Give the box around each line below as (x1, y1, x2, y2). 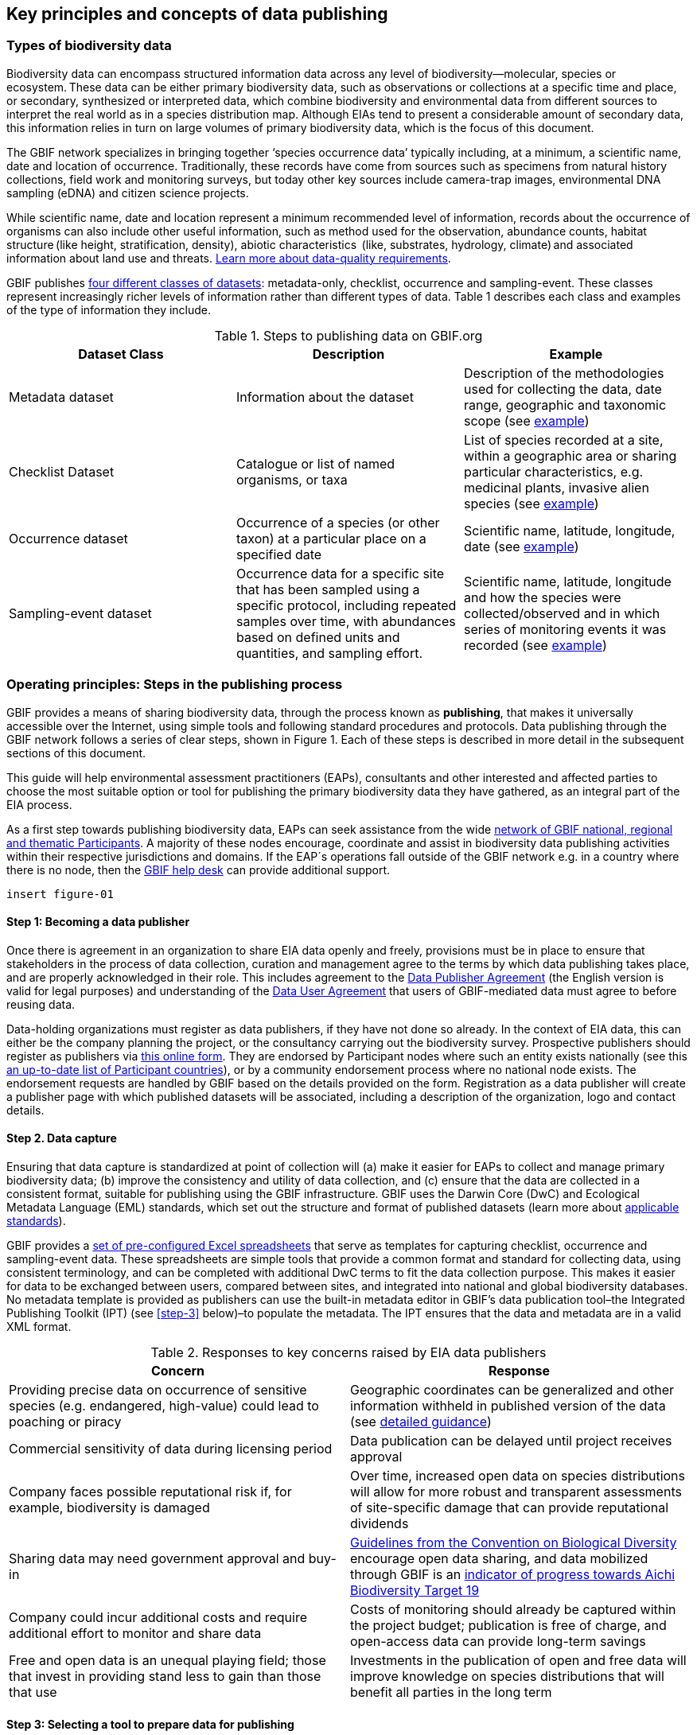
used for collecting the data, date (463, 380, 662, 397)
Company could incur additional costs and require (9, 1609, 307, 1625)
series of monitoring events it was (463, 620, 667, 637)
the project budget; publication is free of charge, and (350, 1616, 667, 1633)
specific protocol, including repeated (236, 597, 457, 613)
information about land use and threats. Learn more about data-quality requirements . (6, 251, 451, 265)
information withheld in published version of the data (350, 1397, 666, 1414)
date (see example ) (463, 538, 579, 554)
